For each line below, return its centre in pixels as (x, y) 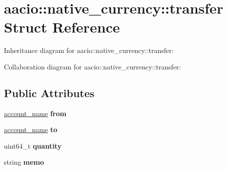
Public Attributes (49, 93)
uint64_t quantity (33, 145)
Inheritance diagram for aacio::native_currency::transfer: (89, 50)
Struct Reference (62, 27)
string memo (24, 162)
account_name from (35, 113)
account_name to (31, 129)
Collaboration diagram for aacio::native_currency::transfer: (93, 66)
